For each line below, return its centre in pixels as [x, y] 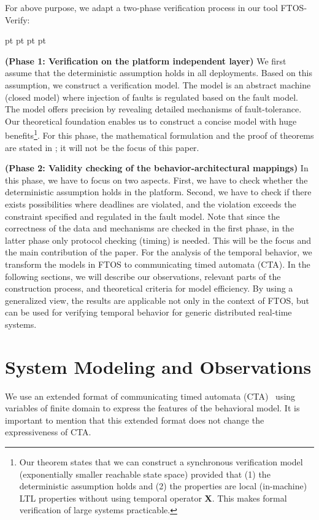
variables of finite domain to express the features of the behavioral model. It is [152, 408]
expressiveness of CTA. [48, 432]
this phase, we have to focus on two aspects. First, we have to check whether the [156, 180]
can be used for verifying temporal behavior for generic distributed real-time [148, 312]
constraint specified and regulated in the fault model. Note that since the [142, 216]
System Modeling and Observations [158, 366]
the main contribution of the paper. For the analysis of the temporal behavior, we [159, 252]
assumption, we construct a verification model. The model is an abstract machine [158, 84]
